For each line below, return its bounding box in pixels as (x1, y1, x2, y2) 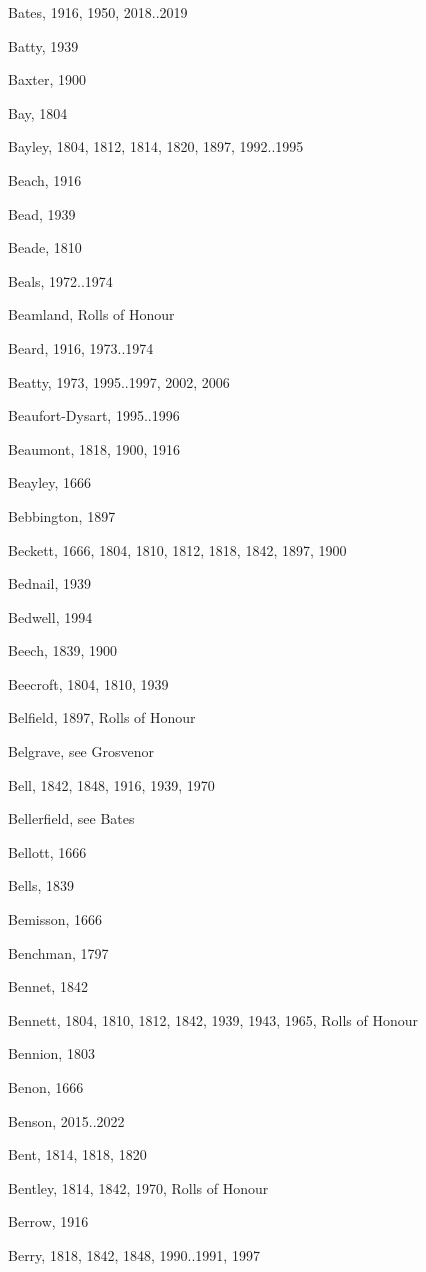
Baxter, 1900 (8, 69, 87, 90)
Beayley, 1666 (8, 472, 92, 493)
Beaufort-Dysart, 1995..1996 (8, 405, 180, 426)
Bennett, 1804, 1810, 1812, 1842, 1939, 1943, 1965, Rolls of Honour (8, 1009, 419, 1030)
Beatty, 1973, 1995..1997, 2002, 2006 (8, 371, 230, 392)
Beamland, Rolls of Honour (8, 304, 175, 325)
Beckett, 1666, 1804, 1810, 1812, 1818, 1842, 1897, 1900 (8, 539, 347, 560)
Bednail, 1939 (8, 573, 92, 594)
